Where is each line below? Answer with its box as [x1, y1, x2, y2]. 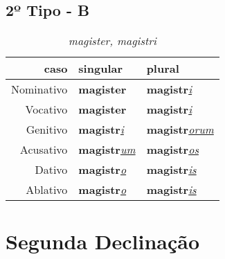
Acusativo [19, 141, 68, 158]
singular [78, 60, 123, 77]
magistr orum [146, 121, 214, 138]
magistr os [146, 141, 199, 158]
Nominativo [11, 81, 68, 98]
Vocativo [25, 101, 68, 118]
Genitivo [26, 121, 68, 138]
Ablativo [26, 181, 68, 198]
